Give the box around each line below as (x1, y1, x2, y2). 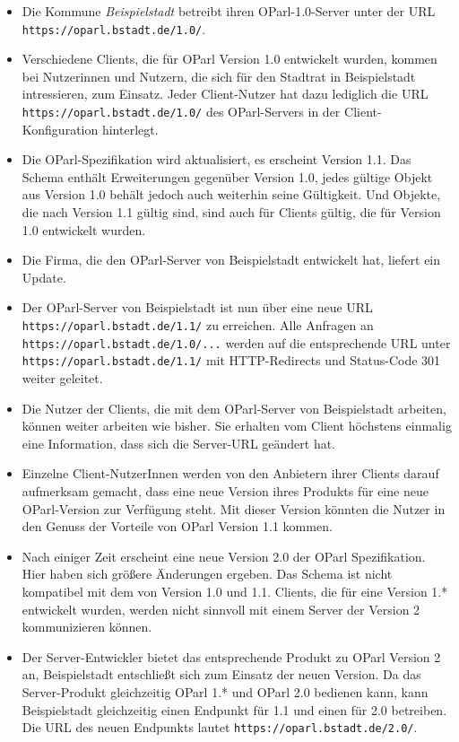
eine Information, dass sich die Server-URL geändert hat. (22, 433, 336, 452)
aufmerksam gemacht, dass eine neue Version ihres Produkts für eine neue (22, 481, 429, 500)
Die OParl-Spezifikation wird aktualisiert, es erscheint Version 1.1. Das (22, 150, 411, 169)
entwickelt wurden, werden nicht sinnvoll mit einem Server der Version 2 (22, 599, 420, 618)
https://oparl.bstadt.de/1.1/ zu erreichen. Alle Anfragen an (22, 316, 374, 335)
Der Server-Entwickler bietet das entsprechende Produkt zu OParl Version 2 (22, 647, 441, 666)
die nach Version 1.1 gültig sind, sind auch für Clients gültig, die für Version (22, 203, 441, 222)
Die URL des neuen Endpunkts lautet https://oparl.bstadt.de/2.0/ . (22, 718, 418, 737)
